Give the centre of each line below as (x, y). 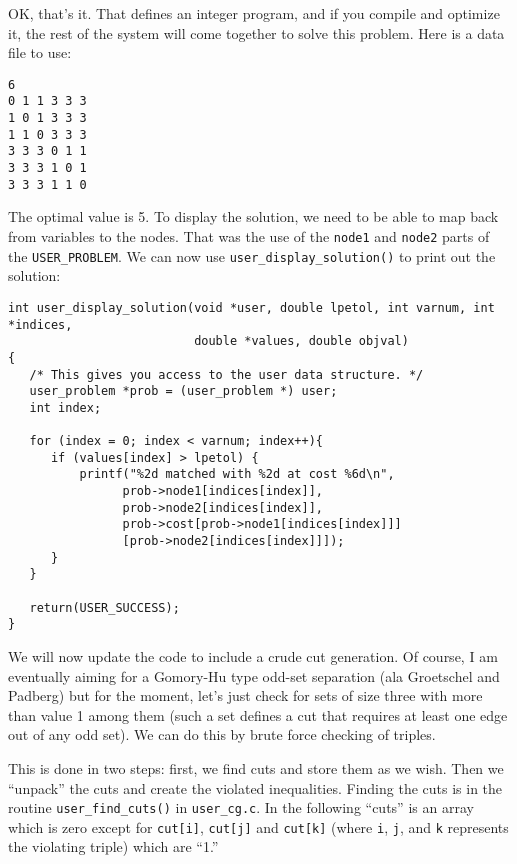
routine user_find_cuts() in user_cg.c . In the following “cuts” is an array (241, 807)
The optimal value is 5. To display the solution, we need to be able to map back (253, 216)
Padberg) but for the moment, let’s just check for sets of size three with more (245, 695)
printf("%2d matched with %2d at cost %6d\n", (237, 474)
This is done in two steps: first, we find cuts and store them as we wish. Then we (256, 767)
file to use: (40, 52)
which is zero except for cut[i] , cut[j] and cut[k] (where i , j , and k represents (258, 826)
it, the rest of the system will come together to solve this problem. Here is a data (256, 32)
